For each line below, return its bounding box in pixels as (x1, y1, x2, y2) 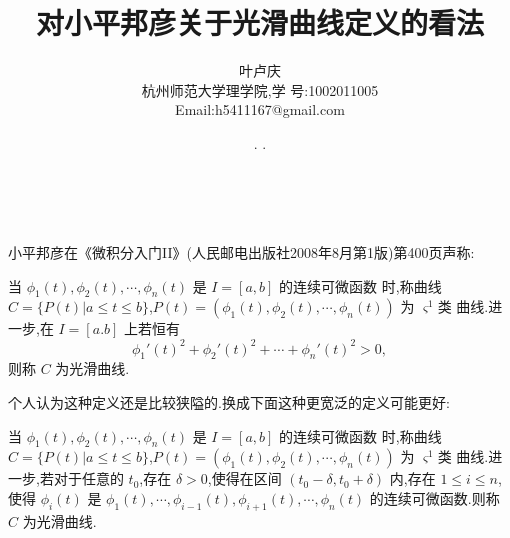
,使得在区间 (207, 468, 282, 489)
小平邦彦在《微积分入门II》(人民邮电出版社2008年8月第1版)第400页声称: (8, 242, 475, 263)
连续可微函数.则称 (383, 487, 500, 508)
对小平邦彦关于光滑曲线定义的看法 (35, 2, 484, 43)
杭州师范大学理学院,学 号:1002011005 (141, 79, 379, 100)
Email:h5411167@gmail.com (175, 99, 345, 120)
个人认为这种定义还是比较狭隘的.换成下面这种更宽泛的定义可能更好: (8, 391, 450, 412)
